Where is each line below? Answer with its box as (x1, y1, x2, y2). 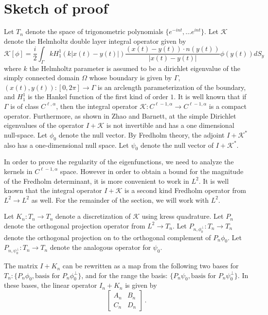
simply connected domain (4, 72, 80, 83)
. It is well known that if (174, 91, 247, 102)
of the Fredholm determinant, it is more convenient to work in (4, 175, 189, 186)
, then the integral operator (56, 101, 138, 111)
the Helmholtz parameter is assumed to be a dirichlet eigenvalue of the (29, 63, 240, 73)
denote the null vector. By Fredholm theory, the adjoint (58, 129, 225, 140)
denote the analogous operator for (50, 242, 151, 252)
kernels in (4, 166, 33, 176)
